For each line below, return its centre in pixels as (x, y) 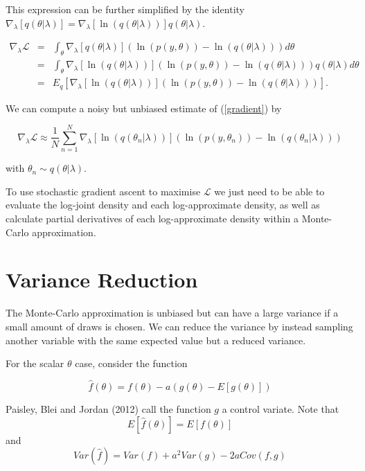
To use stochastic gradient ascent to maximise (103, 191)
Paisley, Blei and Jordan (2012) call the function (108, 408)
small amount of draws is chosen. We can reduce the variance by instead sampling (179, 326)
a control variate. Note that (281, 408)
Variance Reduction (102, 279)
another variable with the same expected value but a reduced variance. (156, 340)
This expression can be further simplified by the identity (125, 9)
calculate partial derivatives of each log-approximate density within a (152, 219)
